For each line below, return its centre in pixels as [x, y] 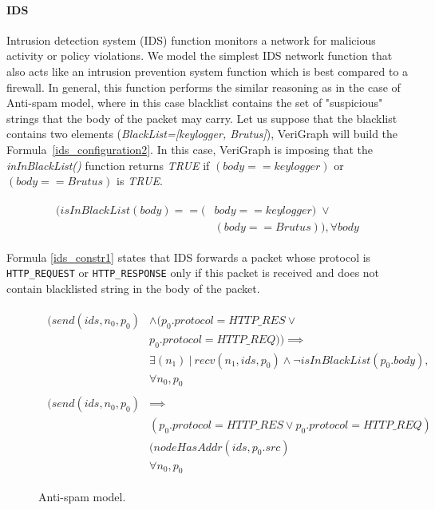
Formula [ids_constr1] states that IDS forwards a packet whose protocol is [189, 257]
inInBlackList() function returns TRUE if [108, 165]
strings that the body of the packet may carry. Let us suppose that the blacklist [202, 118]
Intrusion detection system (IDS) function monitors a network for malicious [191, 40]
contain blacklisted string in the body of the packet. [133, 289]
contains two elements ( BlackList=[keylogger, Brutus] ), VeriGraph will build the [202, 134]
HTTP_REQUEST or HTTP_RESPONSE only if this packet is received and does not [193, 273]
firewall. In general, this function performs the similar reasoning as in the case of [204, 87]
